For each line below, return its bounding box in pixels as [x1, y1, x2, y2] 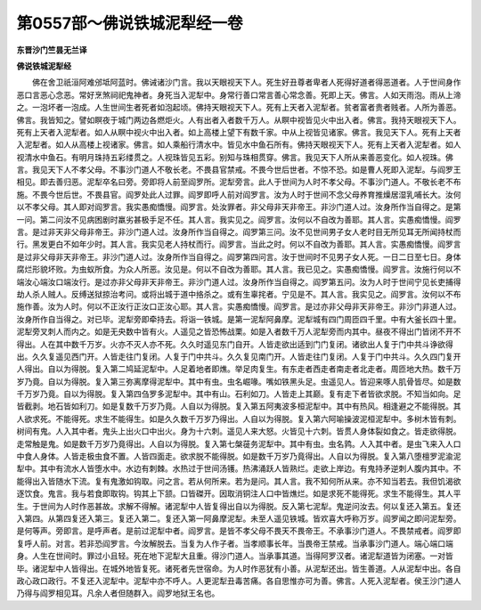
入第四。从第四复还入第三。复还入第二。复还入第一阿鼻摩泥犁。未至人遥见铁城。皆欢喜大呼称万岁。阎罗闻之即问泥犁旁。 [16, 513, 461, 524]
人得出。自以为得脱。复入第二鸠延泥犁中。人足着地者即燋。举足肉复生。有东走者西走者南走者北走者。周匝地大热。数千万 [16, 363, 461, 374]
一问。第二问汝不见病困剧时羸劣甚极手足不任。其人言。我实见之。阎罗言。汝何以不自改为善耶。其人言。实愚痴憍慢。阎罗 [16, 214, 461, 224]
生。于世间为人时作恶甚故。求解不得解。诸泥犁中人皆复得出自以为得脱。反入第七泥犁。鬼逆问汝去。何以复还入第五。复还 [16, 500, 461, 511]
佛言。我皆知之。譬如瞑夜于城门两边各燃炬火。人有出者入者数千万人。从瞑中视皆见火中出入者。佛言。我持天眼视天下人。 [16, 114, 461, 125]
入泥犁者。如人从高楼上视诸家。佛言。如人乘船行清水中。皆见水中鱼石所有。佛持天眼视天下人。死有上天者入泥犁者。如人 [16, 139, 461, 150]
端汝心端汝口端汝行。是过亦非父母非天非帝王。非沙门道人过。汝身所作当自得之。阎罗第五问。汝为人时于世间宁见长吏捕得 [16, 276, 461, 287]
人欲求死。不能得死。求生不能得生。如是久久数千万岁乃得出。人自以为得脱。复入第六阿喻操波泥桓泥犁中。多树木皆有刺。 [16, 413, 461, 424]
